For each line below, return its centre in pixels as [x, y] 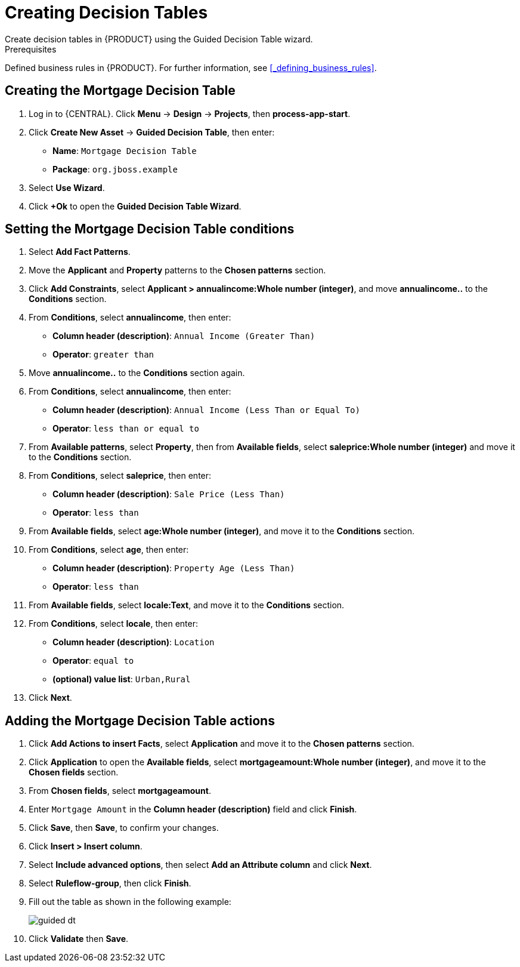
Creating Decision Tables [106, 13]
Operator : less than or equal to [126, 429]
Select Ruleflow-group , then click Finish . [110, 883]
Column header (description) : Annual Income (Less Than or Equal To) [206, 410]
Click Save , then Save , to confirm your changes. [124, 828]
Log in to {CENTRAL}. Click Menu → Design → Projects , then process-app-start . [190, 113]
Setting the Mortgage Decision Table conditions [150, 229]
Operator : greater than [103, 355]
